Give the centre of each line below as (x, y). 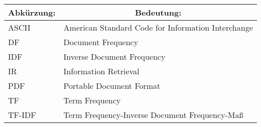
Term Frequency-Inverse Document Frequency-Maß (153, 115)
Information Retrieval (101, 71)
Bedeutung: (158, 12)
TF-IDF (22, 115)
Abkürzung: (32, 12)
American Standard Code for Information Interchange (158, 27)
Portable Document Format (112, 86)
